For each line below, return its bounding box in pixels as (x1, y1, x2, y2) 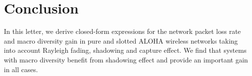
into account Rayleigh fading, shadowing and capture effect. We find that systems (4, 45, 247, 55)
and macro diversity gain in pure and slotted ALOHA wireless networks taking (4, 35, 238, 46)
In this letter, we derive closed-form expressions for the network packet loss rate (4, 26, 241, 36)
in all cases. (4, 64, 38, 74)
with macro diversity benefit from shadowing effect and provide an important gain (4, 54, 248, 64)
